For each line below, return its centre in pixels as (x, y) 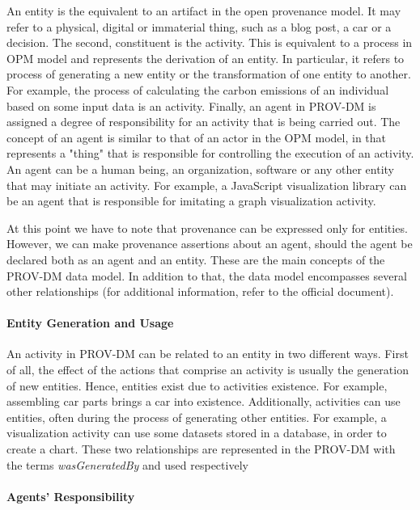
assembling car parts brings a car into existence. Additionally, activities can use (204, 401)
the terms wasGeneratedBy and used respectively (127, 464)
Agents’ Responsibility (71, 496)
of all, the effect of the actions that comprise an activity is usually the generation (208, 370)
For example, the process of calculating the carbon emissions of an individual (198, 89)
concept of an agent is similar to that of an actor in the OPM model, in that (197, 137)
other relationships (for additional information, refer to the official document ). (200, 291)
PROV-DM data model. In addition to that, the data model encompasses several (207, 275)
